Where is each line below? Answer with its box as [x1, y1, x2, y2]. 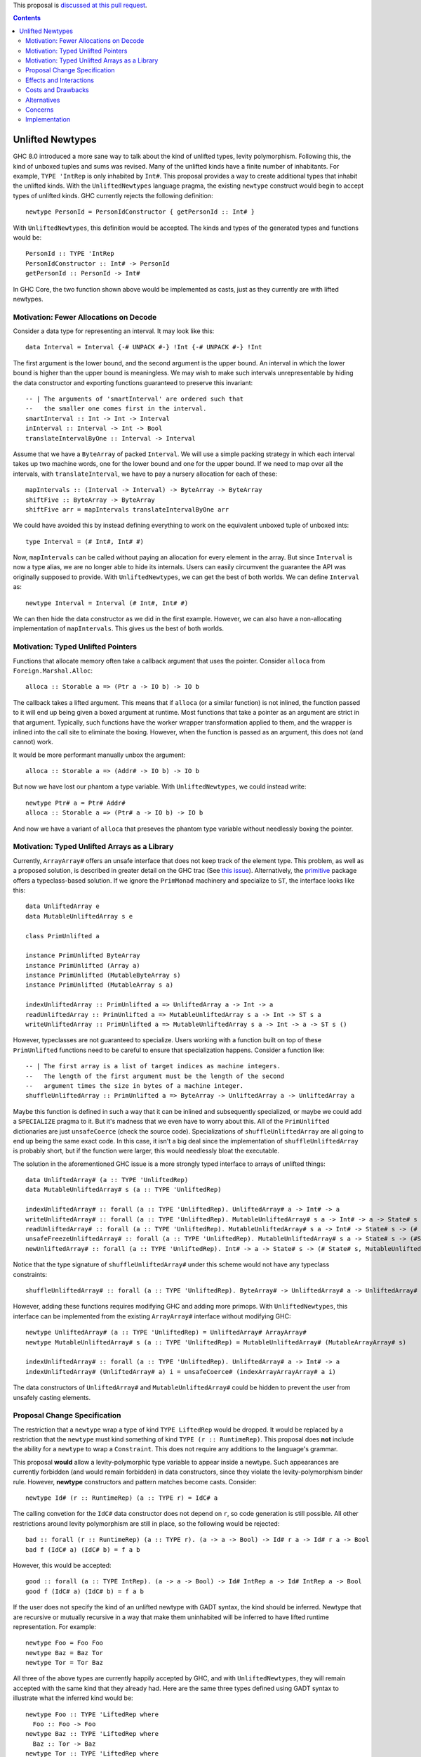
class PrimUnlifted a [25, 932, 100, 940]
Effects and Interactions [25, 76, 95, 84]
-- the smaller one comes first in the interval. [25, 405, 207, 413]
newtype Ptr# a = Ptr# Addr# [25, 798, 126, 807]
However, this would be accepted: [13, 1561, 112, 1569]
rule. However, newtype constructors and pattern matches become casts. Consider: [13, 1477, 258, 1486]
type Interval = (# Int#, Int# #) [25, 538, 144, 545]
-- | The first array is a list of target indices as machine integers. [25, 1062, 281, 1070]
